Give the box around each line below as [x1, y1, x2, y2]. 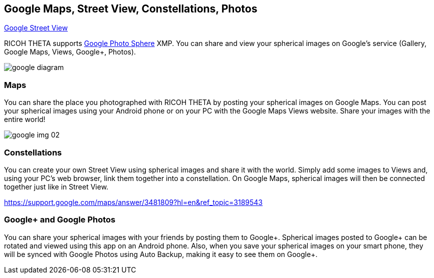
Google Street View [4, 23, 68, 32]
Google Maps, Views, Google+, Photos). [4, 47, 136, 56]
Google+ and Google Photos [4, 214, 116, 225]
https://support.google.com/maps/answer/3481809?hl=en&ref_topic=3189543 [4, 197, 263, 206]
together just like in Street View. [4, 182, 109, 191]
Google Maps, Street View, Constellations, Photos [4, 2, 258, 15]
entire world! [4, 115, 46, 124]
